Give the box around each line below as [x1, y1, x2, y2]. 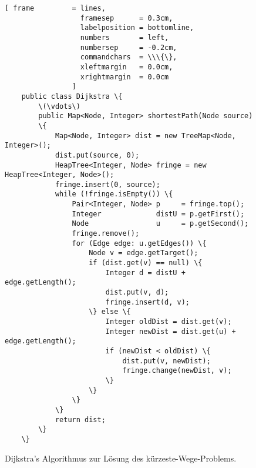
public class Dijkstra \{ [21, 92, 123, 101]
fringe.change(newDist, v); [122, 366, 232, 375]
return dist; [55, 415, 106, 424]
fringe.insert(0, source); [55, 180, 160, 189]
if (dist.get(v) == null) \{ [89, 259, 203, 268]
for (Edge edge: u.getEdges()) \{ [72, 239, 207, 248]
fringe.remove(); [72, 229, 140, 238]
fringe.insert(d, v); [105, 297, 190, 306]
